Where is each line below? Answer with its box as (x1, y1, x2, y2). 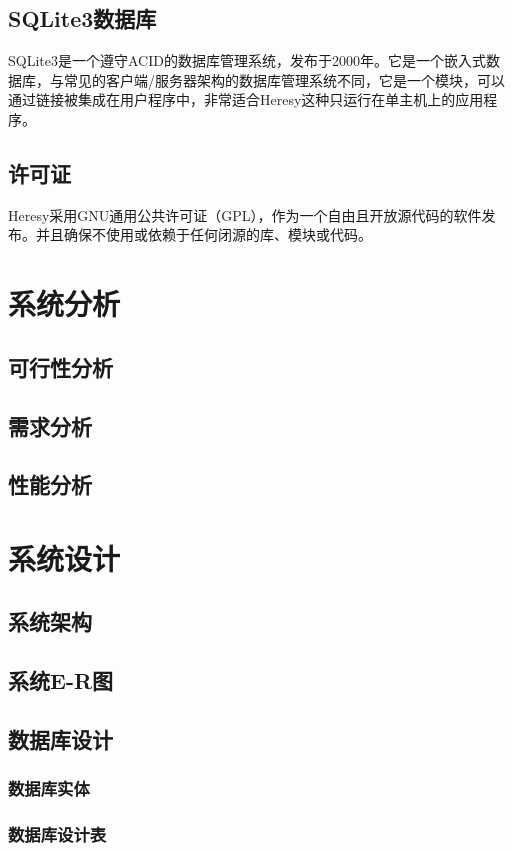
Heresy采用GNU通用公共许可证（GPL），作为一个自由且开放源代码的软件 (8, 204, 482, 225)
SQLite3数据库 (8, 3, 157, 34)
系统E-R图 (8, 665, 114, 696)
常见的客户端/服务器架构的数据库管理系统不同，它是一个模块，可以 (63, 69, 505, 90)
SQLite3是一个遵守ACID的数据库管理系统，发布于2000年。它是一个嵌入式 (8, 50, 486, 71)
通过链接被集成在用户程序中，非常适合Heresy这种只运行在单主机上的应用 (8, 89, 484, 110)
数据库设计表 (8, 822, 107, 847)
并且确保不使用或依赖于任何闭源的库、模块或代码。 (35, 224, 372, 245)
